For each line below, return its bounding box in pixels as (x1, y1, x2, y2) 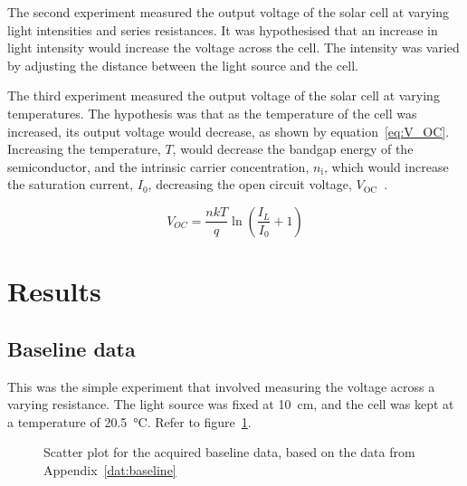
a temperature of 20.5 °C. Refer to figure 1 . (7, 412, 252, 431)
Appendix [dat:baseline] (43, 460, 176, 479)
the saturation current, (7, 175, 134, 194)
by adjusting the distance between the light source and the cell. (7, 55, 358, 74)
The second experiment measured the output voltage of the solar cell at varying (7, 3, 450, 21)
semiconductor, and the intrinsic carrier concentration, (7, 157, 310, 176)
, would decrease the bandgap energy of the (172, 139, 414, 158)
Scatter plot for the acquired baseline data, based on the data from (43, 443, 415, 462)
